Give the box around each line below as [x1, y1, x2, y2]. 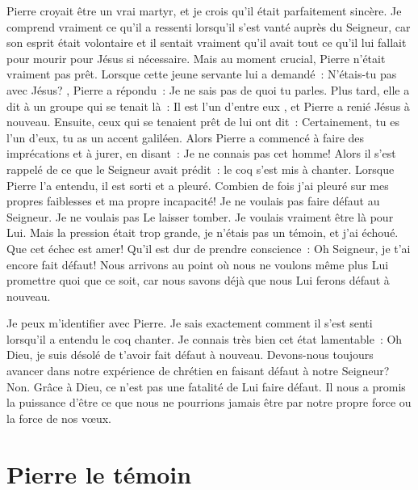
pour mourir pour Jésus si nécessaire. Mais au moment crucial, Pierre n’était [6, 49, 386, 66]
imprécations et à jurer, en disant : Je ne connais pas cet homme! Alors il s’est [6, 145, 396, 162]
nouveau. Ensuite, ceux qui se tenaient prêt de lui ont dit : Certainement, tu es [6, 113, 400, 130]
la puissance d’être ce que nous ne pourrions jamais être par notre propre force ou [6, 394, 412, 411]
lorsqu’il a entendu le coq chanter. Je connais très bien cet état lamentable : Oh [6, 330, 403, 347]
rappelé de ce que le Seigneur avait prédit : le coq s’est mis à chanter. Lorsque [6, 160, 395, 177]
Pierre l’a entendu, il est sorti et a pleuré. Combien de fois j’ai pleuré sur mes [6, 176, 389, 193]
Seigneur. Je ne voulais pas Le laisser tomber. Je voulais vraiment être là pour [6, 208, 394, 225]
